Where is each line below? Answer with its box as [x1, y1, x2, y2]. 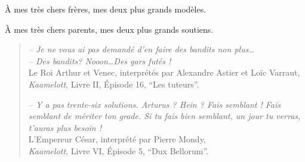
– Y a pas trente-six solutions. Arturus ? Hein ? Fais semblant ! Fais [28, 98, 281, 110]
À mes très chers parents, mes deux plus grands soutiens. [5, 23, 214, 35]
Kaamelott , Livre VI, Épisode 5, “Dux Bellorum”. [28, 144, 209, 157]
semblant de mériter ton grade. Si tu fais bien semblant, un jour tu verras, [28, 110, 301, 122]
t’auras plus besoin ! [28, 121, 102, 133]
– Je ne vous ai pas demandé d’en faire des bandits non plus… [28, 43, 254, 55]
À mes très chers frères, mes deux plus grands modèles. [5, 3, 207, 15]
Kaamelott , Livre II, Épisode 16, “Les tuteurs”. [28, 77, 199, 90]
